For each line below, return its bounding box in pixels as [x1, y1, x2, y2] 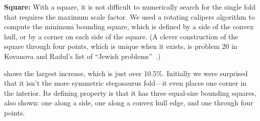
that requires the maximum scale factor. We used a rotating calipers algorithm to [4, 11, 255, 22]
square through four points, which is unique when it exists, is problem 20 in [4, 41, 237, 51]
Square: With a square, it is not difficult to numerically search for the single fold [4, 2, 256, 12]
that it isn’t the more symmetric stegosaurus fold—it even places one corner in [4, 78, 247, 88]
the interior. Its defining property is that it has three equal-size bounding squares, [4, 87, 256, 98]
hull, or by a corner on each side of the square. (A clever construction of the [4, 31, 238, 41]
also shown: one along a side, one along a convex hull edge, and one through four [4, 97, 253, 108]
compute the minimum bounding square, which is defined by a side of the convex [4, 21, 254, 32]
